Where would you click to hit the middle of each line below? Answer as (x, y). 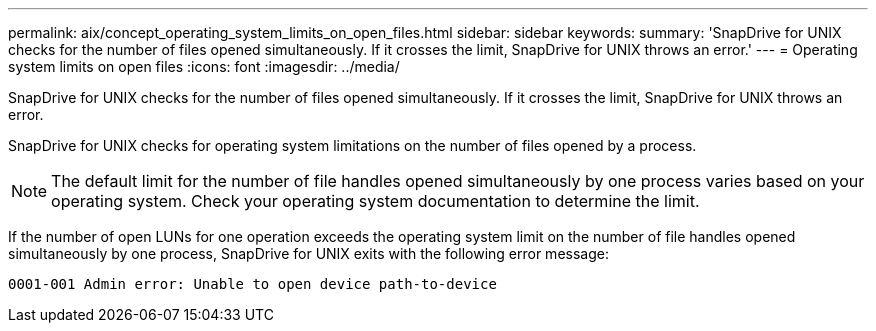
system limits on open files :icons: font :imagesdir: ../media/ (204, 66)
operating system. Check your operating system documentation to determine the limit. (375, 201)
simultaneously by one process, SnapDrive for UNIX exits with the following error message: (308, 253)
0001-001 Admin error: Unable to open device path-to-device (252, 284)
